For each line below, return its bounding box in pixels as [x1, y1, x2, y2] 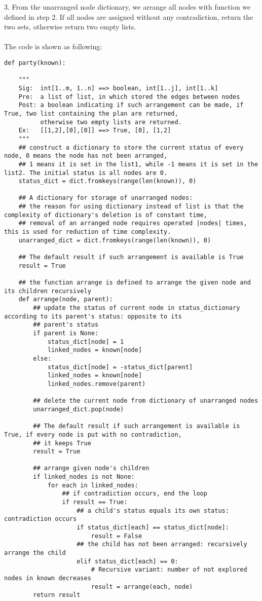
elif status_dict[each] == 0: [77, 557, 178, 565]
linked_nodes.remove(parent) [47, 380, 146, 387]
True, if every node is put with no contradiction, [4, 431, 182, 438]
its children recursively [4, 287, 91, 295]
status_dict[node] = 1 [47, 338, 124, 345]
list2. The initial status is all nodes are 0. [4, 169, 168, 176]
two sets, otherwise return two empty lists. [4, 21, 136, 32]
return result [33, 591, 81, 599]
